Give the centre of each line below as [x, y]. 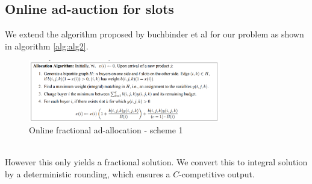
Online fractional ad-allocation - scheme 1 [106, 130]
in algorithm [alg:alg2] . [47, 46]
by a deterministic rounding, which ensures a [88, 173]
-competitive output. [217, 173]
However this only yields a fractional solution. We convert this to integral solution [156, 162]
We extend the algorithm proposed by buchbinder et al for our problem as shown [154, 34]
